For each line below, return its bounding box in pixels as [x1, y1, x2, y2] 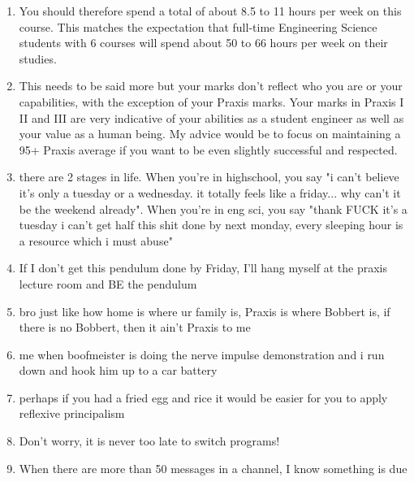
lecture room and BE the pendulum [19, 275, 197, 292]
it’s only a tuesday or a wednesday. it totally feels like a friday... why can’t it [19, 184, 401, 201]
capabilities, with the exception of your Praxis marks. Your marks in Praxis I [19, 93, 404, 110]
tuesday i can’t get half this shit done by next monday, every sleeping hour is [19, 216, 403, 233]
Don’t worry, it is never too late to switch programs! [19, 432, 280, 449]
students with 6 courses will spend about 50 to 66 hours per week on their [19, 34, 388, 51]
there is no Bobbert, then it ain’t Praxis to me [19, 319, 251, 336]
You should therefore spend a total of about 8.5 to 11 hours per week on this [19, 2, 402, 19]
